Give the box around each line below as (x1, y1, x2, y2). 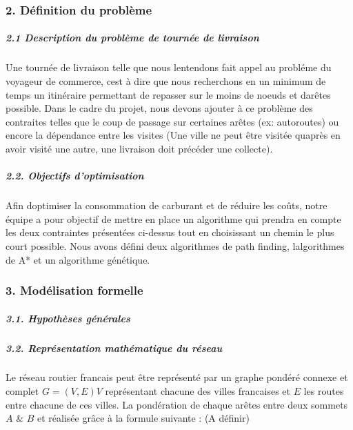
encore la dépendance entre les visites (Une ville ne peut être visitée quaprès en (6, 128, 341, 142)
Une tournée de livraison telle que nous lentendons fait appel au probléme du (6, 60, 332, 75)
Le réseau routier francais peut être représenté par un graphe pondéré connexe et (6, 370, 348, 384)
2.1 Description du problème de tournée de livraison (6, 30, 259, 45)
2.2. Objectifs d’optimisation (6, 168, 144, 183)
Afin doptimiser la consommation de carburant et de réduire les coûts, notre (6, 198, 327, 213)
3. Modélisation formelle (6, 282, 143, 299)
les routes (303, 384, 344, 398)
